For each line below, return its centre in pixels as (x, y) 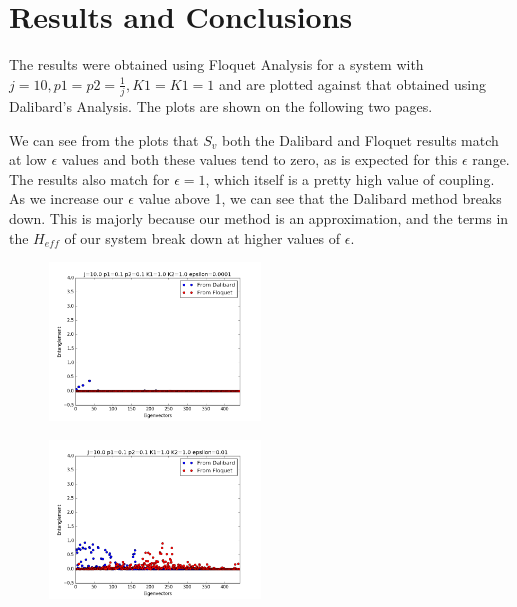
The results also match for (89, 178)
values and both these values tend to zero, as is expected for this (259, 159)
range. (491, 159)
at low (28, 159)
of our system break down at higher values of (202, 237)
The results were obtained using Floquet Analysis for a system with (216, 64)
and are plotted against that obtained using (352, 83)
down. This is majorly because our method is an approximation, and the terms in (259, 218)
